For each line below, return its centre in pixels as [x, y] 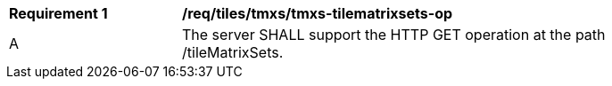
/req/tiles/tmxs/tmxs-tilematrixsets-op [318, 13]
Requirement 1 [58, 13]
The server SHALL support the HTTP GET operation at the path [394, 35]
